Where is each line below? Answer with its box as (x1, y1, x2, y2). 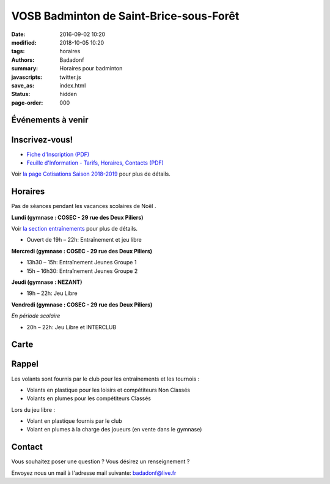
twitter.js (59, 73, 82, 81)
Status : (11, 91, 31, 98)
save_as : (11, 81, 35, 89)
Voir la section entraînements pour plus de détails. (11, 225, 137, 233)
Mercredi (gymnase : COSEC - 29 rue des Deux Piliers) (11, 247, 153, 255)
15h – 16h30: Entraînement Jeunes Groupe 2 (26, 267, 138, 275)
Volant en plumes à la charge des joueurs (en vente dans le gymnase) (26, 426, 202, 433)
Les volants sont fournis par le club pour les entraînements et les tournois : (11, 375, 200, 382)
